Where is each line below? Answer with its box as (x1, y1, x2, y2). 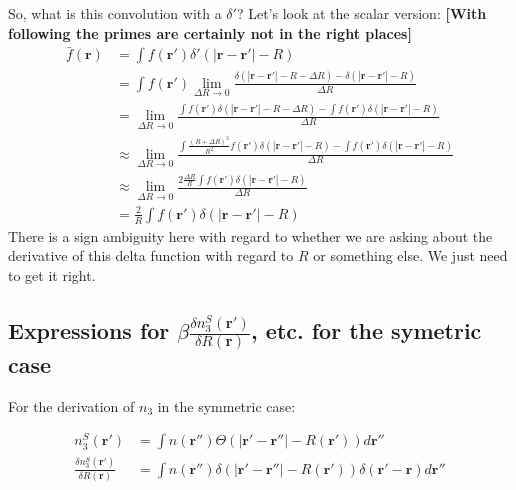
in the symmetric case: (157, 395, 296, 416)
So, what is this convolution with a (8, 3, 222, 23)
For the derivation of (8, 395, 135, 416)
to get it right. (8, 265, 96, 286)
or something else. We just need (313, 245, 508, 266)
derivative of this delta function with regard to (8, 245, 294, 266)
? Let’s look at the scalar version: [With (236, 3, 487, 23)
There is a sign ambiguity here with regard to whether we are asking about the (8, 225, 493, 246)
